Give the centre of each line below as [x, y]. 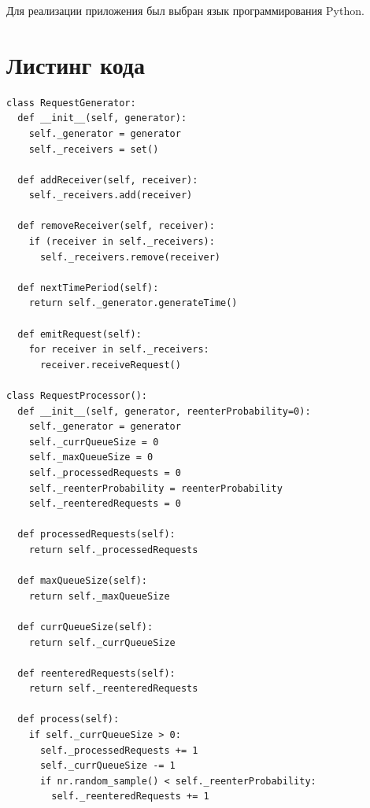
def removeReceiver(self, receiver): [116, 226]
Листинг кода [76, 64]
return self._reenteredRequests [113, 689]
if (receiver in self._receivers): [122, 242]
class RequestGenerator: [71, 103]
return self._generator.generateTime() [133, 303]
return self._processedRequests [113, 550]
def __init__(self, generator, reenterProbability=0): [164, 411]
